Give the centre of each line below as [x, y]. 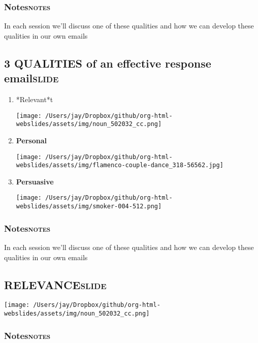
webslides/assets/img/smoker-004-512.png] [89, 207]
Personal [31, 140]
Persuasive [35, 181]
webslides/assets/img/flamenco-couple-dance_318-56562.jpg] [120, 165]
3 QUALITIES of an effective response [108, 63]
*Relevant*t [35, 99]
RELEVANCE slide [55, 284]
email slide [31, 78]
